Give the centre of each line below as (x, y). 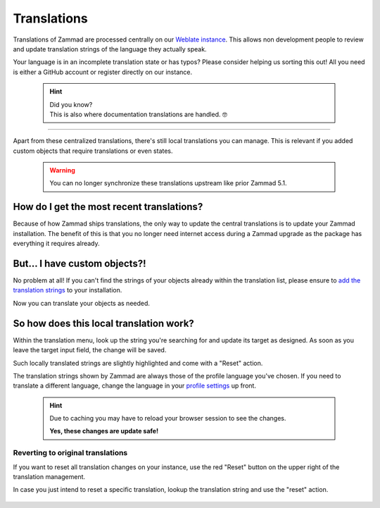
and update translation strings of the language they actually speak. (110, 49)
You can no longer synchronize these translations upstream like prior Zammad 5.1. (168, 183)
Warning (62, 171)
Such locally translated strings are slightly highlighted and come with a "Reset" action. (138, 363)
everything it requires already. (56, 244)
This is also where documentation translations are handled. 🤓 (139, 114)
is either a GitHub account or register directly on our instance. (103, 72)
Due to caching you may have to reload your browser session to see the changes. (168, 419)
